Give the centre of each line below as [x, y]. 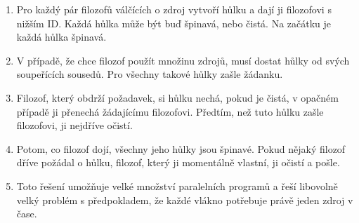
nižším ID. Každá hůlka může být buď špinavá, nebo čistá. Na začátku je [174, 23]
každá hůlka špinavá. [61, 37]
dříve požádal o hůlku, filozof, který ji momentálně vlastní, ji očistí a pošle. [178, 162]
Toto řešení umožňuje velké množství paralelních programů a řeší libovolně [177, 185]
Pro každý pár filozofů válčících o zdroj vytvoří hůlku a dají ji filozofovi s [174, 9]
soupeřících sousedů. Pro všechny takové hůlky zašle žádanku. [150, 74]
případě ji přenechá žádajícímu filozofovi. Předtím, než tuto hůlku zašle [170, 111]
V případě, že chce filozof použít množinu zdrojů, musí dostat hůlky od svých [183, 60]
